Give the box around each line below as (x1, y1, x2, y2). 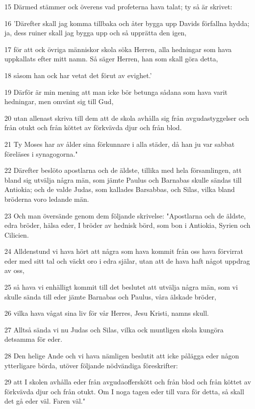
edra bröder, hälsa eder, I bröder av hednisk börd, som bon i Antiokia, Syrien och (4, 220, 251, 230)
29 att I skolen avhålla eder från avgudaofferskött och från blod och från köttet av (4, 377, 251, 387)
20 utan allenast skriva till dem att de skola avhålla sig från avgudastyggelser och (4, 112, 249, 123)
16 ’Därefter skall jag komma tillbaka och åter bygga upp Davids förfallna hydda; (4, 18, 250, 28)
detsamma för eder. (4, 334, 62, 344)
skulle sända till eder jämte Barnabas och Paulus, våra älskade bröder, (4, 291, 216, 301)
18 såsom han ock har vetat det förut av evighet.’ (4, 70, 152, 80)
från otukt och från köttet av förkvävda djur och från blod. (4, 122, 182, 133)
